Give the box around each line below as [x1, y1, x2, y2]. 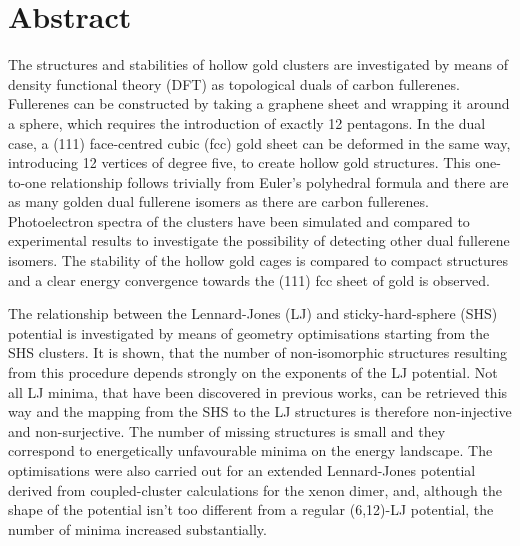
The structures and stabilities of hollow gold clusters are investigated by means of [8, 54, 509, 75]
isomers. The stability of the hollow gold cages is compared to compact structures [8, 250, 508, 271]
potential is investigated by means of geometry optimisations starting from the [8, 322, 490, 343]
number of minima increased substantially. [8, 518, 267, 539]
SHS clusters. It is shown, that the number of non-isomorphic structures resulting [8, 342, 508, 363]
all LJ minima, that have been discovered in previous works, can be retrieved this [8, 381, 508, 402]
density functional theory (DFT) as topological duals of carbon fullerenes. [8, 73, 460, 94]
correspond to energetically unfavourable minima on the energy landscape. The [8, 440, 493, 461]
